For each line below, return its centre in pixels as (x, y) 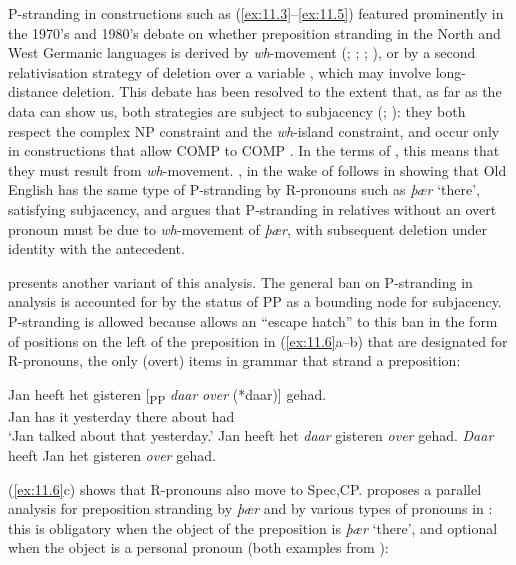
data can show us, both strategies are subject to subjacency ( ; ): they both (237, 110)
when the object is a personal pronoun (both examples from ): (198, 547)
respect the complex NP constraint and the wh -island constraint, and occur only (254, 130)
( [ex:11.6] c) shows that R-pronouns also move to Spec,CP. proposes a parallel (245, 488)
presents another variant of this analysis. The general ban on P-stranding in (240, 281)
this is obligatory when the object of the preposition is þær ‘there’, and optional (253, 527)
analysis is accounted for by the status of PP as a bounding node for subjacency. (255, 301)
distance (33, 91)
